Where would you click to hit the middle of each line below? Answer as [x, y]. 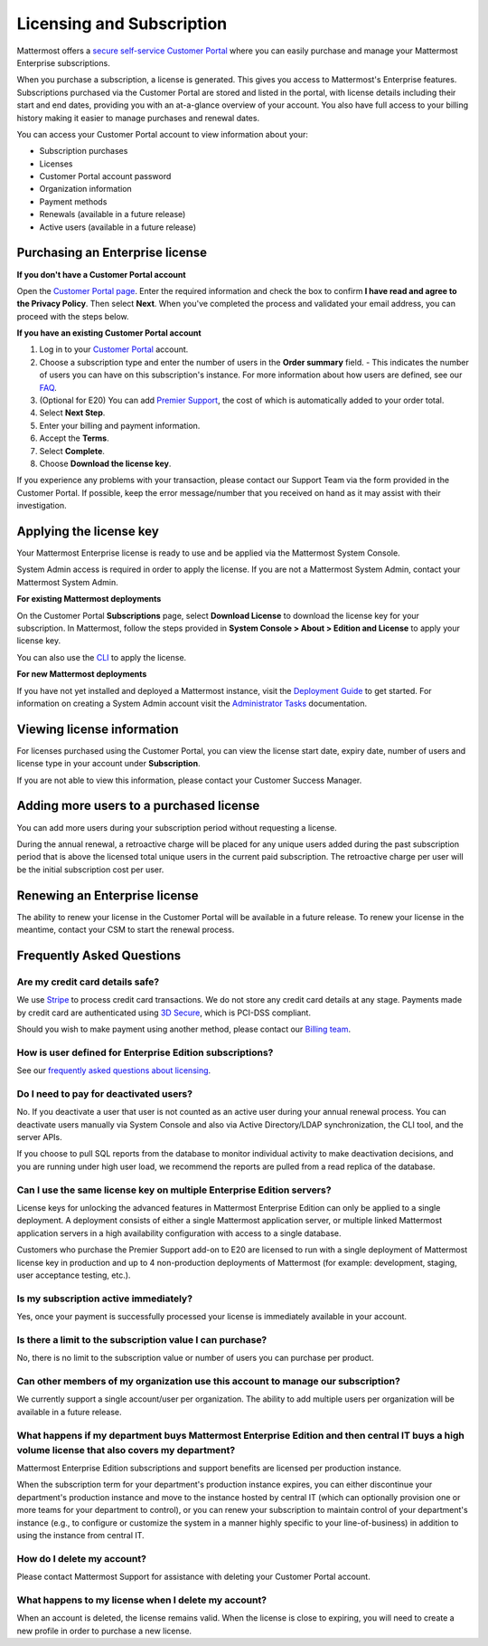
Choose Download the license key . [105, 463]
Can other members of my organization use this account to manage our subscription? [209, 1381]
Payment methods [73, 201]
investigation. [42, 506]
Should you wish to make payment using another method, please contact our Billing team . [184, 1029]
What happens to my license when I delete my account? [141, 1600]
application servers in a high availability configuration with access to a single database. [179, 1233]
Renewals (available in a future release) [113, 214]
